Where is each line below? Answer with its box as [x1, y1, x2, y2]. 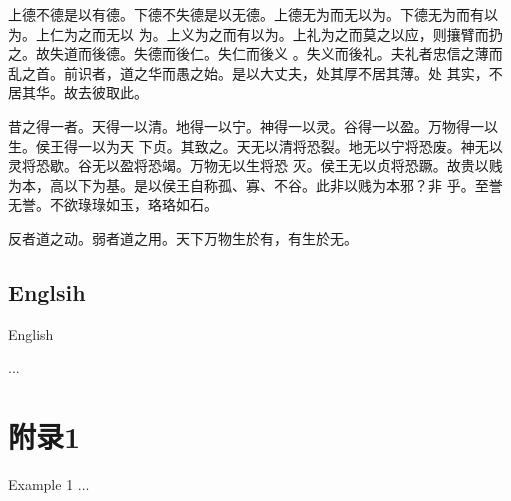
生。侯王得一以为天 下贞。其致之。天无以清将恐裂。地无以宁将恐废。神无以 [8, 135, 503, 156]
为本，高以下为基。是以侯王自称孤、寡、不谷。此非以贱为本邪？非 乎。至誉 [8, 174, 503, 195]
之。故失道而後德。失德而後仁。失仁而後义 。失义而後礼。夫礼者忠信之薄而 [8, 43, 503, 64]
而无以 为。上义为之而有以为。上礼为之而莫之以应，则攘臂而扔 [91, 23, 503, 44]
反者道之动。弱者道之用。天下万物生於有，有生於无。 [8, 227, 358, 248]
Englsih [8, 276, 86, 307]
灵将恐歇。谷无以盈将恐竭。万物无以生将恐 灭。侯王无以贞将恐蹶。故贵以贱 [8, 155, 503, 176]
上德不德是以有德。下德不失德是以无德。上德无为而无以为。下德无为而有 [8, 4, 484, 24]
